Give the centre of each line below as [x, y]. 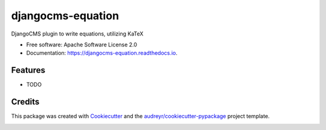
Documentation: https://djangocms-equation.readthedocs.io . [102, 53]
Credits [25, 102]
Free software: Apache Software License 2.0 [82, 45]
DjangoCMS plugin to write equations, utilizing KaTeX [77, 34]
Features [28, 70]
